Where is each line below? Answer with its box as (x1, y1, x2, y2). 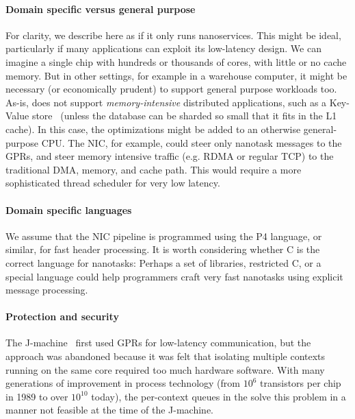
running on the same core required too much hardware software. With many (5, 362, 325, 376)
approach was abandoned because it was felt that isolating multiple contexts (5, 349, 326, 363)
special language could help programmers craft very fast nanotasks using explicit (5, 269, 343, 283)
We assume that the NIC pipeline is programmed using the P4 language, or (5, 228, 322, 243)
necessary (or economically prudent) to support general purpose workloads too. (5, 82, 337, 96)
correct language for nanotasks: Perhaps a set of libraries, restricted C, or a (5, 255, 321, 270)
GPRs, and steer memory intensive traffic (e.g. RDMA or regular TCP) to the (5, 149, 334, 163)
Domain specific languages (5, 202, 132, 217)
